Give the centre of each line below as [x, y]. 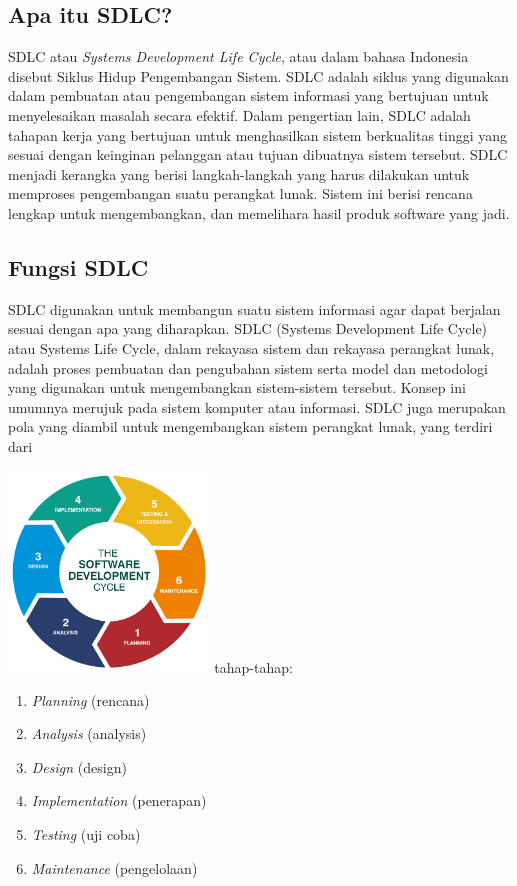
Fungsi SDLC [78, 266]
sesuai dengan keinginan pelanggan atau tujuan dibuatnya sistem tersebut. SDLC [258, 154]
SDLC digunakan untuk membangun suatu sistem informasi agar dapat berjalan [254, 308]
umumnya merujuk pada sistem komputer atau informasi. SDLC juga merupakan [257, 406]
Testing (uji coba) [86, 834]
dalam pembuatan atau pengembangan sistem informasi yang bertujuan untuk [248, 95]
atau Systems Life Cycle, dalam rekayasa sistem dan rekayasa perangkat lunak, [251, 347]
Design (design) [79, 766]
